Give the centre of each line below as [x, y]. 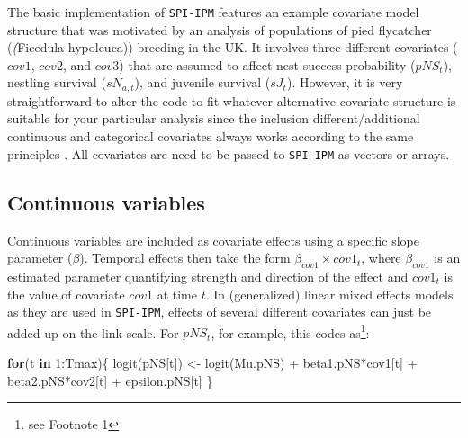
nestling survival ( [57, 82]
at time [177, 294]
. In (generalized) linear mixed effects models [329, 294]
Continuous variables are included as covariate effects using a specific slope [213, 240]
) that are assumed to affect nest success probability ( [267, 64]
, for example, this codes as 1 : [290, 331]
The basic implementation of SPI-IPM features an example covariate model [213, 12]
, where [381, 258]
